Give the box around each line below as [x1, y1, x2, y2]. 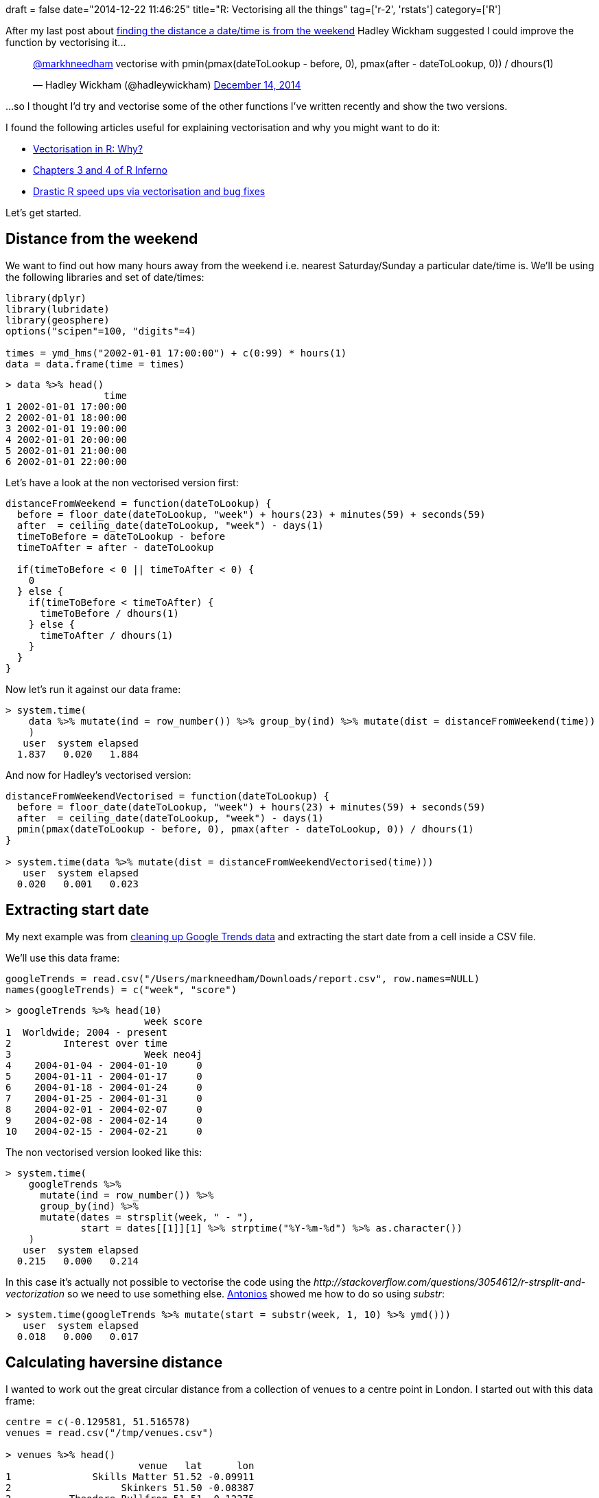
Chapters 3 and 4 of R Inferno [33, 164, 167, 176]
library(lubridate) [5, 303, 110, 315]
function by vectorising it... [5, 36, 126, 48]
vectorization [5, 1287, 65, 1300]
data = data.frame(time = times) [5, 358, 185, 370]
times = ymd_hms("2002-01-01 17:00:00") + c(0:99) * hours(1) [5, 347, 347, 359]
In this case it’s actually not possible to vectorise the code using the [5, 1275, 312, 1288]
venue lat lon [138, 1460, 255, 1471]
